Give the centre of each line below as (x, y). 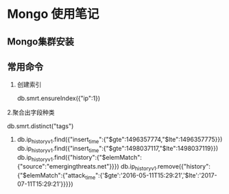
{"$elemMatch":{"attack (51, 175)
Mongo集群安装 (40, 41)
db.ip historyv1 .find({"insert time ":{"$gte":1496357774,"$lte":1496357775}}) (120, 140)
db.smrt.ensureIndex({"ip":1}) (59, 98)
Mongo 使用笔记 (53, 14)
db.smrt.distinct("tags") (40, 126)
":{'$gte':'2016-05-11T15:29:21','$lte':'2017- (156, 175)
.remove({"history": (183, 166)
